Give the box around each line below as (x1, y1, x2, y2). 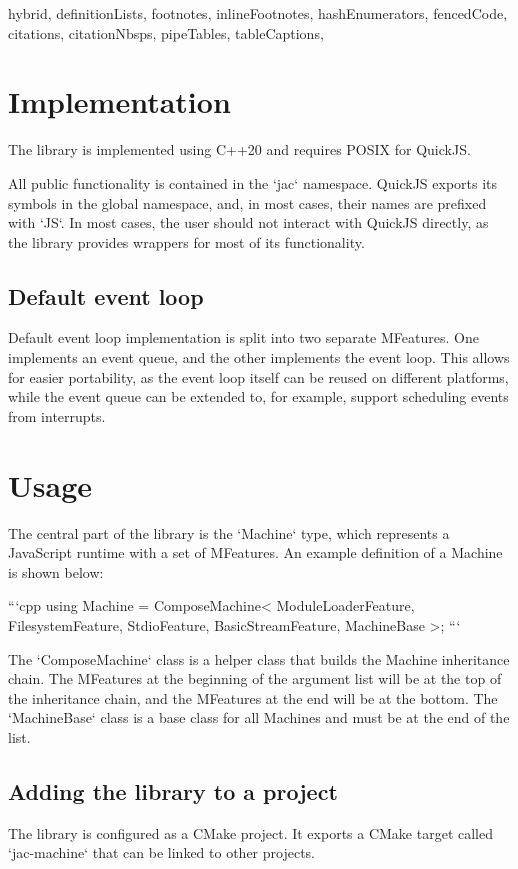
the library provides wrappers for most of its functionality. (8, 231, 365, 252)
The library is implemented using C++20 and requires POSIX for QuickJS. (8, 139, 471, 160)
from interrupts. (8, 405, 106, 426)
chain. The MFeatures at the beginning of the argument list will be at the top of (8, 668, 502, 689)
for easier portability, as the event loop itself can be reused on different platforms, (8, 366, 509, 387)
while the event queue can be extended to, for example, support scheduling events (8, 386, 509, 407)
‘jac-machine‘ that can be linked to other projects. (8, 842, 315, 863)
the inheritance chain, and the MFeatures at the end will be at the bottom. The (8, 687, 498, 708)
